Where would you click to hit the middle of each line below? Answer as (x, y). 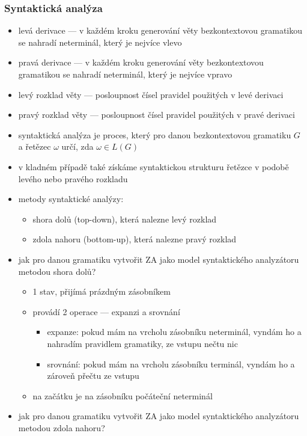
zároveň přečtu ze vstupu (93, 376)
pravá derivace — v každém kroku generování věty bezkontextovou (141, 62)
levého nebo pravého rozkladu (73, 178)
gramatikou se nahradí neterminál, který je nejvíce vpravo (125, 74)
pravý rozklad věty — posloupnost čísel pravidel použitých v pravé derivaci (157, 115)
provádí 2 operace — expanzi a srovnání (106, 311)
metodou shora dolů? (57, 271)
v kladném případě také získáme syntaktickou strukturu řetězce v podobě (153, 166)
